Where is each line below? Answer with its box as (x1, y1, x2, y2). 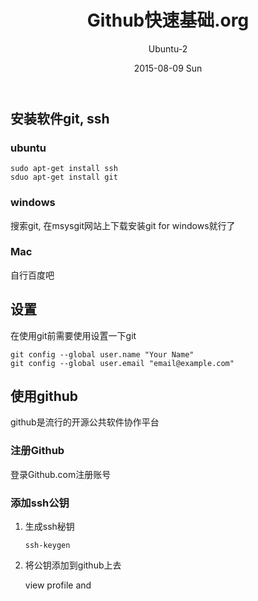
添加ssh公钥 (10, 496, 70, 510)
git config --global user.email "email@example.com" (10, 358, 235, 368)
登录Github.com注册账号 (10, 468, 112, 480)
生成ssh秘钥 (24, 521, 75, 533)
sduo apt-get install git (10, 172, 118, 183)
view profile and (24, 579, 92, 591)
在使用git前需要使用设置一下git (10, 329, 137, 341)
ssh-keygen (24, 541, 71, 551)
